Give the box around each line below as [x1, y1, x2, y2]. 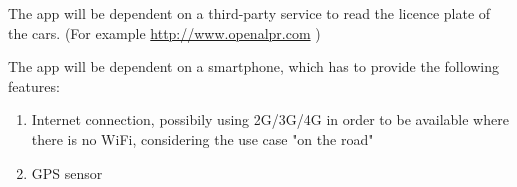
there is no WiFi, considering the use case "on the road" [31, 128, 374, 149]
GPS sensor [31, 162, 103, 183]
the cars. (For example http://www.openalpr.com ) [8, 22, 321, 43]
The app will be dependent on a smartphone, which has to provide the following [8, 56, 500, 77]
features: [8, 75, 60, 96]
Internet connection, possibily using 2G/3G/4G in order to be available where [31, 109, 509, 130]
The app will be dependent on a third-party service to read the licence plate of [8, 3, 491, 23]
